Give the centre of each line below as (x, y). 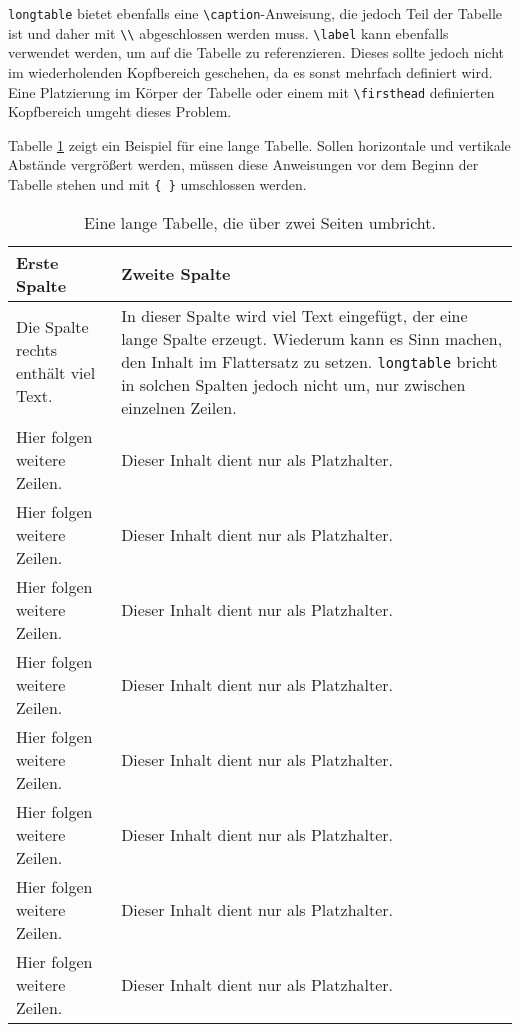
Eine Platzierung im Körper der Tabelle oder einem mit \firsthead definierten (251, 91)
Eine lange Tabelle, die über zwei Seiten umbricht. (260, 222)
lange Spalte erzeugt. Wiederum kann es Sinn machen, (312, 338)
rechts (37, 350)
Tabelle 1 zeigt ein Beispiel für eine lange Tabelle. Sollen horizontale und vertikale (259, 144)
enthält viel (56, 373)
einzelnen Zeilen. (179, 407)
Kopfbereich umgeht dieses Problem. (120, 111)
